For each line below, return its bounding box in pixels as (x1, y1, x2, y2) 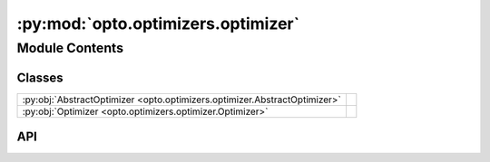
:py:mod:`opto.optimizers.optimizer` (16, 14, 299, 33)
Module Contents (16, 40, 124, 56)
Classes (16, 70, 64, 85)
